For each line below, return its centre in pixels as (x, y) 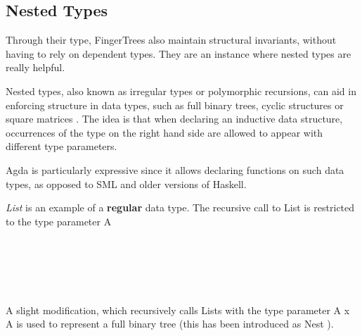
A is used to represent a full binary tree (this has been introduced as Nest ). (170, 324)
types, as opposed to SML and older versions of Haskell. (126, 183)
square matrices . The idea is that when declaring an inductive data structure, (174, 119)
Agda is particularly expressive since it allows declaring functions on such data (175, 169)
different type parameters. (62, 146)
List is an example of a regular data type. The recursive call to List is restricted (180, 207)
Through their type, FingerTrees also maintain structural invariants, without (171, 40)
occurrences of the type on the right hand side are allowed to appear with (164, 132)
